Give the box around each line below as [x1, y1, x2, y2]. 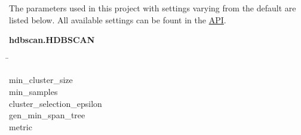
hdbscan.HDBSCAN [9, 33, 95, 46]
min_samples [9, 85, 58, 97]
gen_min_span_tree [9, 109, 85, 121]
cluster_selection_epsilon [9, 97, 102, 109]
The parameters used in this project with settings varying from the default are [9, 2, 296, 14]
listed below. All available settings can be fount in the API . [9, 13, 226, 26]
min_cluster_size [9, 73, 73, 86]
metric [9, 120, 32, 133]
